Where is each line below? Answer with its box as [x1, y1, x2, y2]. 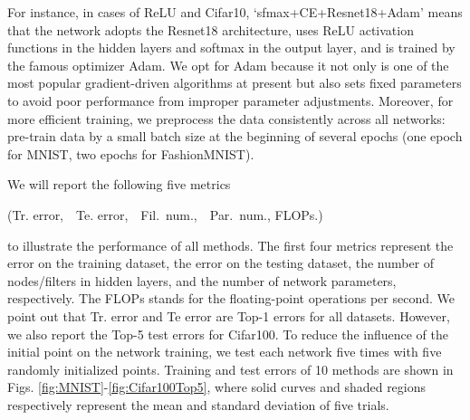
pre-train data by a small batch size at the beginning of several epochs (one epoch [7, 127, 463, 146]
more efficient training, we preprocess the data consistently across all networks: [7, 109, 446, 128]
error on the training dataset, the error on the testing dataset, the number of [7, 253, 435, 272]
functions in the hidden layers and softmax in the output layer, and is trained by [7, 38, 456, 57]
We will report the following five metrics [7, 175, 231, 194]
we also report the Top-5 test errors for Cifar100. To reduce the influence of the [7, 324, 449, 343]
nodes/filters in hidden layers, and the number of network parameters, [7, 271, 397, 290]
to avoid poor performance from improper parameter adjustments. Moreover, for [7, 91, 454, 110]
